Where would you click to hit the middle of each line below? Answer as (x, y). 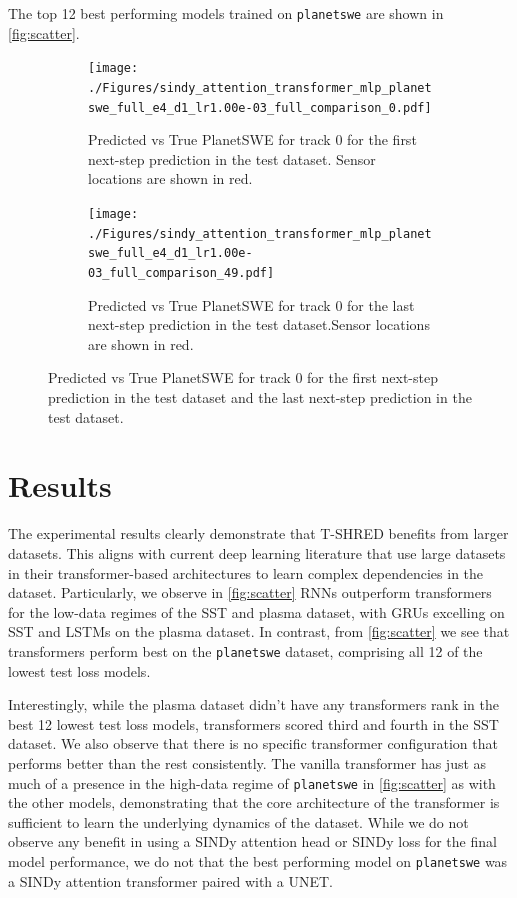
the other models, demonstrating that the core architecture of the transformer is (254, 802)
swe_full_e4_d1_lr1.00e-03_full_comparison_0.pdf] (260, 107)
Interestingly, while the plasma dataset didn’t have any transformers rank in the (253, 704)
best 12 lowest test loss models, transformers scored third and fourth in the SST (253, 723)
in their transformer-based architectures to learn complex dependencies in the (246, 572)
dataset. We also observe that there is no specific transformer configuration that (253, 743)
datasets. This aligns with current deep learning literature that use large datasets (257, 552)
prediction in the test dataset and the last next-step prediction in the (260, 397)
